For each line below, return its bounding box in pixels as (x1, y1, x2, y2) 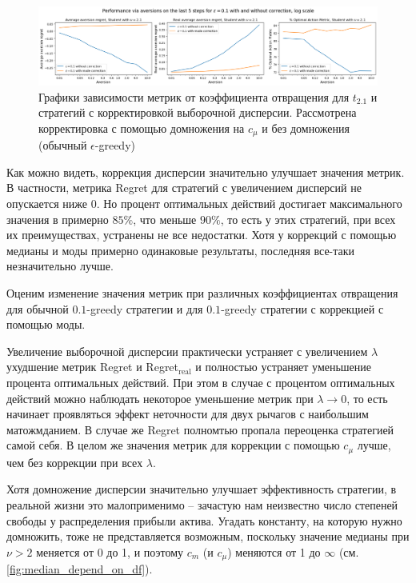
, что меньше (133, 210, 197, 227)
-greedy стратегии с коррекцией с (221, 300, 384, 317)
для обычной (6, 300, 69, 317)
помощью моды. (6, 316, 86, 333)
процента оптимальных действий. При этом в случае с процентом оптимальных (6, 373, 395, 390)
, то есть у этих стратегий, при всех (220, 210, 396, 227)
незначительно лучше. (6, 258, 114, 274)
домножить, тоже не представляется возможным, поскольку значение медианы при (6, 528, 410, 545)
